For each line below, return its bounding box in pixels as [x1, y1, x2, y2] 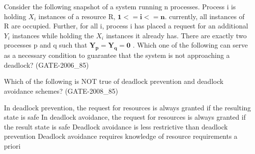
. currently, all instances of [165, 11, 245, 21]
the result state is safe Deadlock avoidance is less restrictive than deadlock [4, 121, 228, 131]
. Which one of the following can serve [133, 40, 248, 50]
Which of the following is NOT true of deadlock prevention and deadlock [4, 76, 224, 86]
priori [4, 140, 21, 151]
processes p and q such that [4, 40, 87, 50]
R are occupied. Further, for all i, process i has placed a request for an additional [4, 21, 248, 31]
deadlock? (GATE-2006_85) [4, 59, 89, 70]
